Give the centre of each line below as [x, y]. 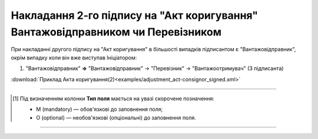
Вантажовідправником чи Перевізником [116, 32]
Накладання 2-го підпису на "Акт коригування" [135, 15]
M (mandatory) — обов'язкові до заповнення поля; [100, 110]
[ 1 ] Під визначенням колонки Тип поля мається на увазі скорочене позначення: [114, 98]
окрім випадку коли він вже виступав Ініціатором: [74, 57]
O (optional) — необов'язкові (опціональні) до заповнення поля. [116, 117]
